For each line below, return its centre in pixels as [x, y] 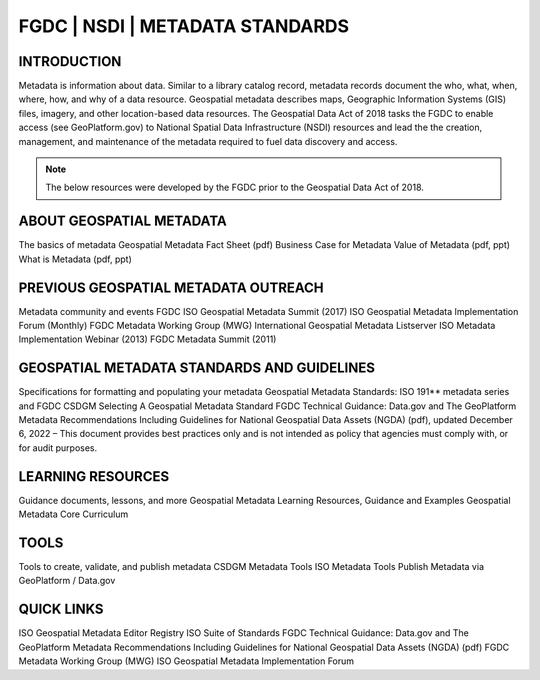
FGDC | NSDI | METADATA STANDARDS [184, 26]
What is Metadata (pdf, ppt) [75, 259]
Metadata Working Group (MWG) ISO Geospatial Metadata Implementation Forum [186, 661]
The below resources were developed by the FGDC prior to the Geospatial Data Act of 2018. [235, 187]
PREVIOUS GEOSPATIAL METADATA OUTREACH [171, 287]
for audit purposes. [58, 447]
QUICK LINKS [61, 609]
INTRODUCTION [70, 61]
